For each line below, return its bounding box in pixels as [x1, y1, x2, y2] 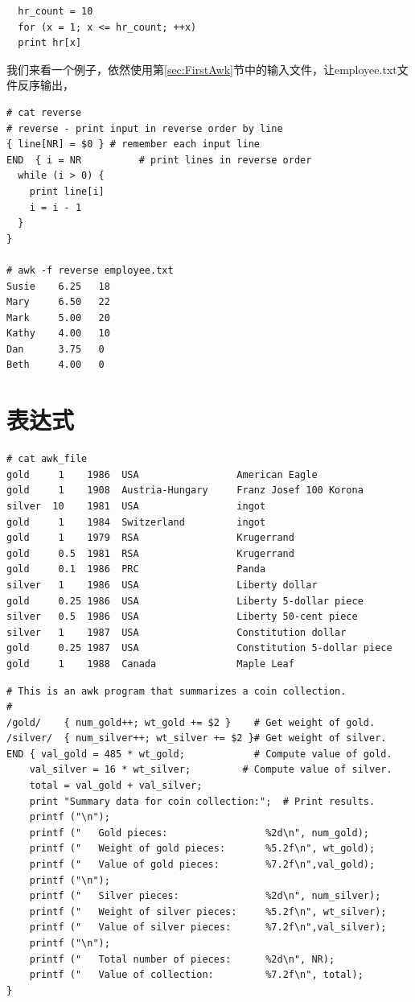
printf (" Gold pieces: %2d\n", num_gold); [29, 827, 370, 839]
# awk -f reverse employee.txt [6, 264, 174, 276]
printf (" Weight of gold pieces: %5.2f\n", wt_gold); [29, 843, 376, 855]
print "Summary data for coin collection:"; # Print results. [29, 795, 376, 807]
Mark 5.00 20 [6, 311, 110, 324]
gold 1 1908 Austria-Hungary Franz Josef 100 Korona [6, 485, 364, 497]
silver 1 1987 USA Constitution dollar [6, 626, 347, 638]
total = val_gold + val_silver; [29, 780, 203, 792]
